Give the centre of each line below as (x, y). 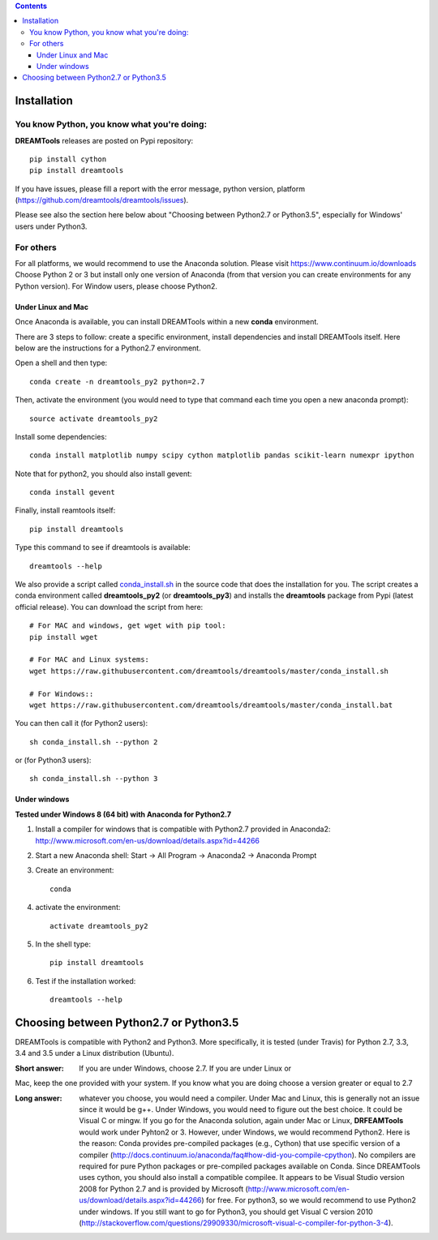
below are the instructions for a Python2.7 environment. (108, 348)
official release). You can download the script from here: (109, 607)
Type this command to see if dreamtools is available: (103, 547)
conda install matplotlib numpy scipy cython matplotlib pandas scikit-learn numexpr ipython (222, 455)
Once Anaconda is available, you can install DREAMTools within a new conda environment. (167, 322)
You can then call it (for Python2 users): (82, 723)
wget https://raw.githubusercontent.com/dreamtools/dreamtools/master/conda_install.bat (211, 705)
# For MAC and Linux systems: (90, 660)
